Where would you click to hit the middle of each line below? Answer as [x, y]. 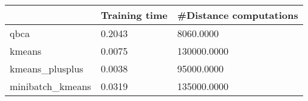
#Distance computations [238, 15]
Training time [134, 15]
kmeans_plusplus [47, 68]
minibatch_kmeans [50, 86]
